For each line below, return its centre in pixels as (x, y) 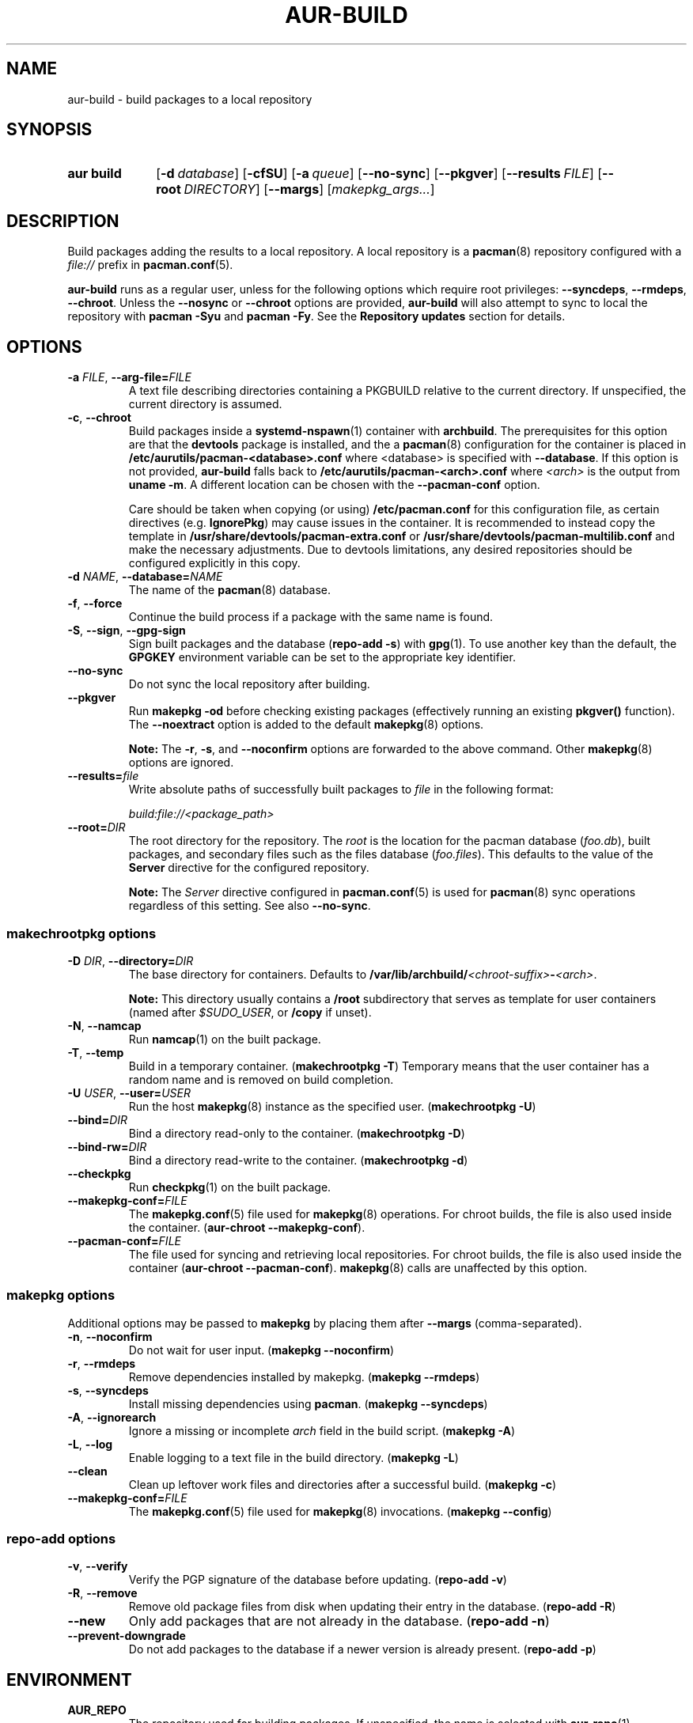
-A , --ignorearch (112, 1417)
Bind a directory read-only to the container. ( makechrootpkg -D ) (297, 1133)
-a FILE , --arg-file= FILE (129, 377)
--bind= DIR (98, 1119)
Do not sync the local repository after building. (249, 684)
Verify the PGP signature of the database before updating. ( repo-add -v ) (318, 1580)
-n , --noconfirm (110, 1336)
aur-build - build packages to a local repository (190, 99)
